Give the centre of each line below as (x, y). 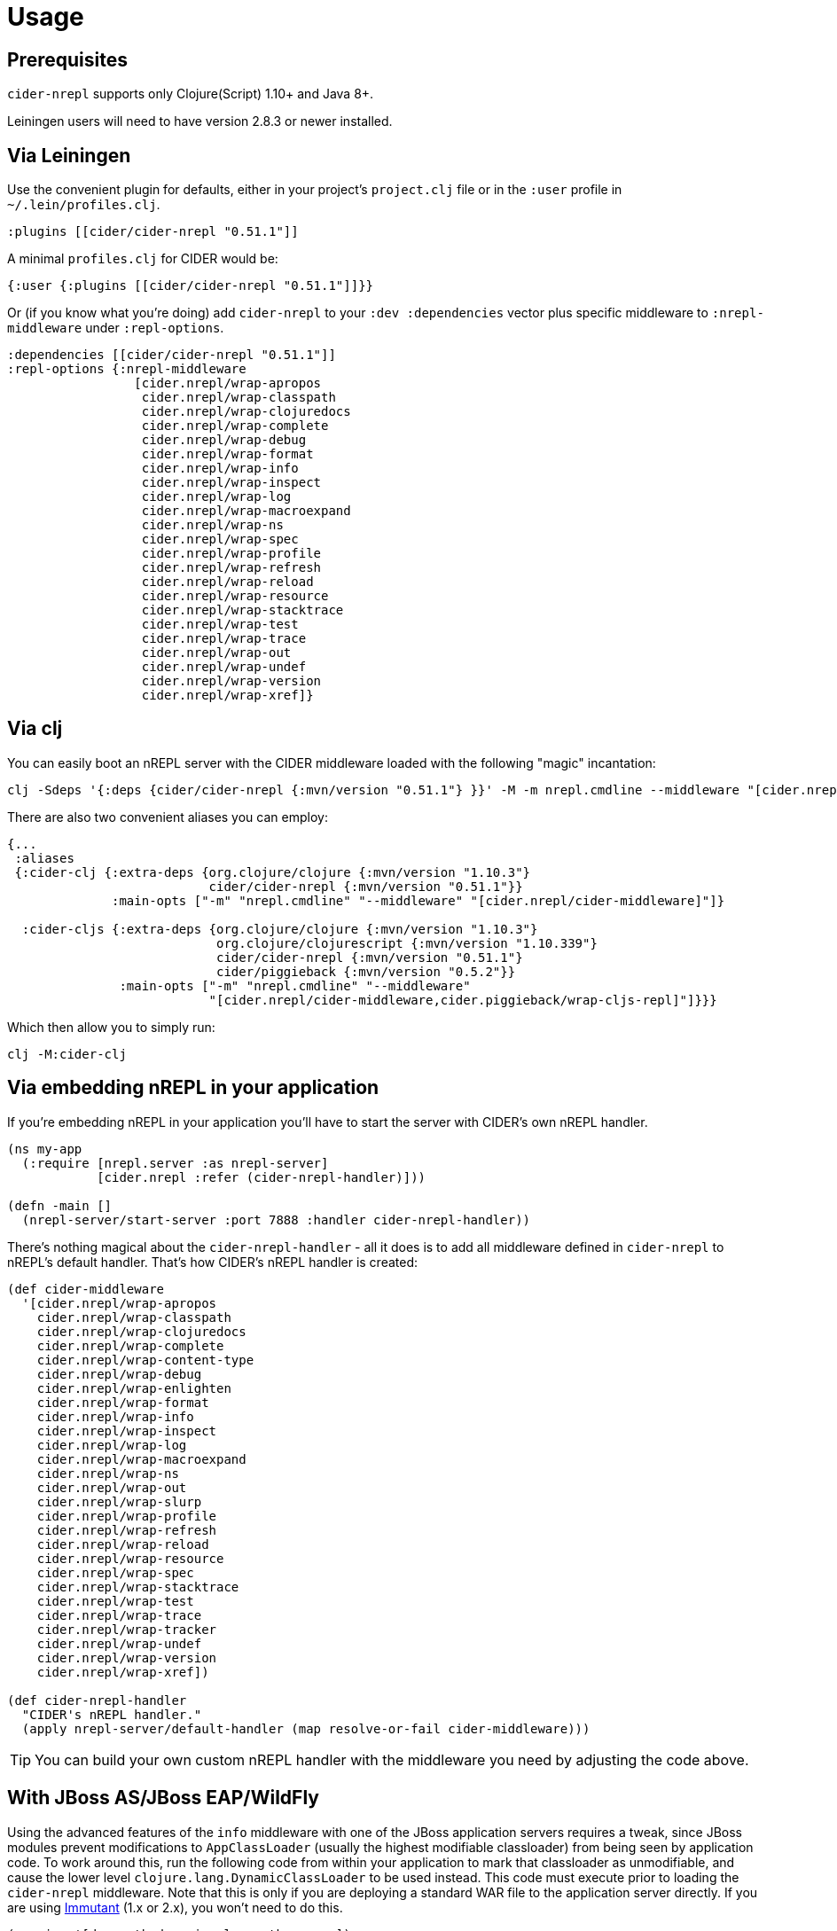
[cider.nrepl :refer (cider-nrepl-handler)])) (262, 1177)
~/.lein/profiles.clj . (84, 205)
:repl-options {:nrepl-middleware (127, 369)
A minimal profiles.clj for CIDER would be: (143, 259)
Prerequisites (67, 59)
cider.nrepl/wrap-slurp (119, 1501)
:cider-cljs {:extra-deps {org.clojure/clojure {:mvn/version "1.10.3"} (280, 929)
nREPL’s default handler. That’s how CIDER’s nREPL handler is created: (213, 1262)
